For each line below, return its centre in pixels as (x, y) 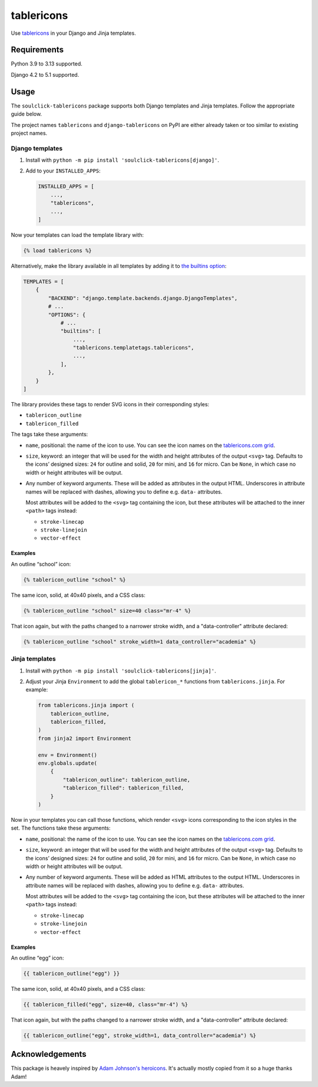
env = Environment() (67, 755)
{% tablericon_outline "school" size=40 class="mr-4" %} (107, 611)
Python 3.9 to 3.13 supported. (47, 64)
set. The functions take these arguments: (61, 828)
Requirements (37, 50)
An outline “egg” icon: (37, 958)
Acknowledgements (49, 1054)
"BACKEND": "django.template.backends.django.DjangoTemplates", (143, 298)
